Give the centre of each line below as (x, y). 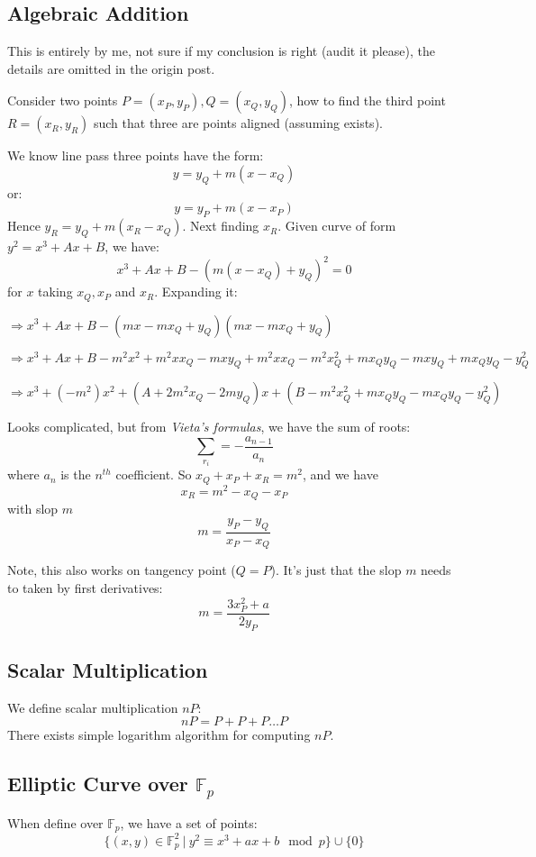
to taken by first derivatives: (85, 587)
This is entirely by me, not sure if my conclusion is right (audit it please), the (222, 51)
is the (76, 474)
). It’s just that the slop (336, 570)
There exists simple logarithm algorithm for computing (159, 735)
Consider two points (63, 100)
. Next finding (221, 226)
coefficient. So (154, 474)
